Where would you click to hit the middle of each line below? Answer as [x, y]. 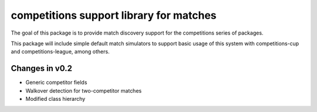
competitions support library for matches [114, 15]
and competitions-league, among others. [60, 52]
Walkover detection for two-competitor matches [84, 90]
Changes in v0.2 [42, 68]
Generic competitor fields [56, 83]
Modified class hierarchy [55, 99]
